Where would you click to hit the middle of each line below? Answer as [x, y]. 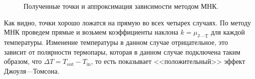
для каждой [228, 32]
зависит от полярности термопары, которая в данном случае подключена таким [122, 51]
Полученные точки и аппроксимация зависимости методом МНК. [121, 6]
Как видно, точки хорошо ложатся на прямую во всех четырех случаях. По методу [127, 22]
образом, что [23, 61]
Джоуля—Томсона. [32, 70]
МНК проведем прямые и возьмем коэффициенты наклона [91, 32]
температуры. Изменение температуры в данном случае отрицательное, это [116, 42]
